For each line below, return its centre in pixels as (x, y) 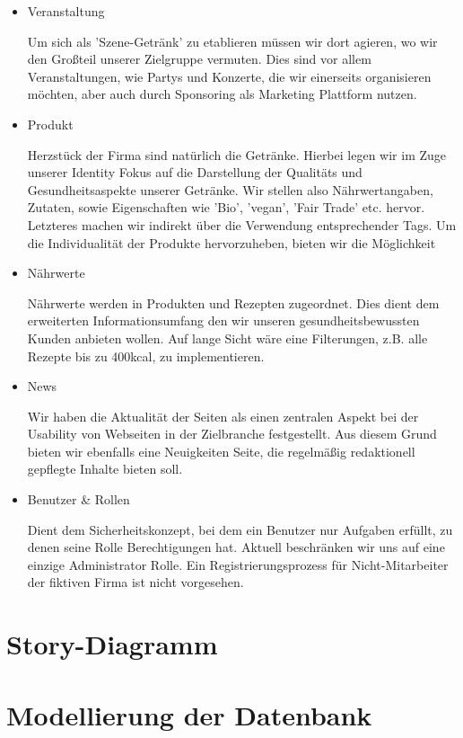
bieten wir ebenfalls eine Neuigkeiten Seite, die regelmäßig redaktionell (221, 451)
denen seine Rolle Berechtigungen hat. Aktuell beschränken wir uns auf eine (236, 547)
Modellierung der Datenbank (189, 714)
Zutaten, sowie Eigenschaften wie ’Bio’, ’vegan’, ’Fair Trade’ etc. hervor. (226, 207)
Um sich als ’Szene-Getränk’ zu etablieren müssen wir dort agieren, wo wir (232, 41)
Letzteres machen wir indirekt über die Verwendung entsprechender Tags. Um (242, 224)
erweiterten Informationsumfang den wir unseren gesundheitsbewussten (223, 320)
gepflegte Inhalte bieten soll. (105, 469)
